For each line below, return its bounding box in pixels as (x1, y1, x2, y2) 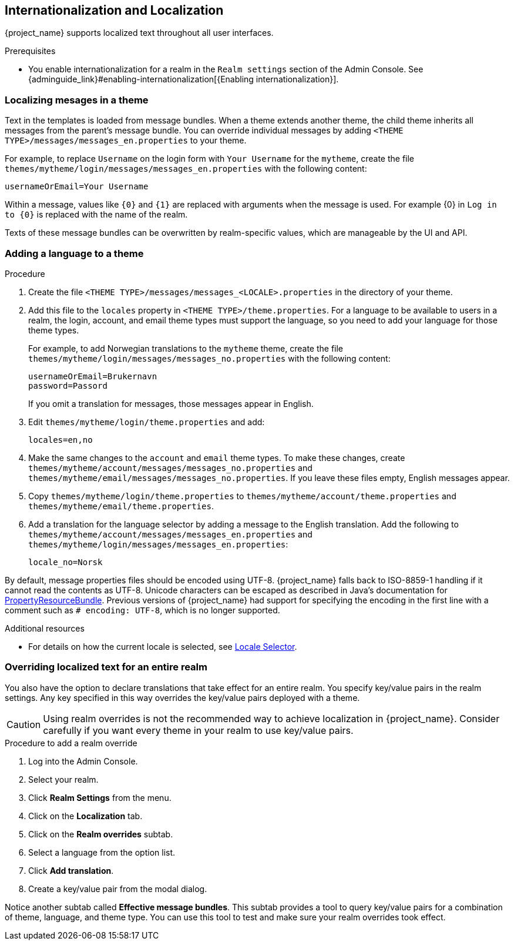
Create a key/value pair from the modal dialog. (28, 883, 207, 894)
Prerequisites (5, 46, 56, 56)
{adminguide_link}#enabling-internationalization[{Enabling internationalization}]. (28, 74, 339, 85)
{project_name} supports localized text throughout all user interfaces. (5, 28, 274, 38)
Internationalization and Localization (5, 3, 224, 18)
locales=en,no (28, 435, 93, 445)
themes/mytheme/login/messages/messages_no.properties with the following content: (28, 353, 391, 363)
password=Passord (28, 380, 107, 390)
